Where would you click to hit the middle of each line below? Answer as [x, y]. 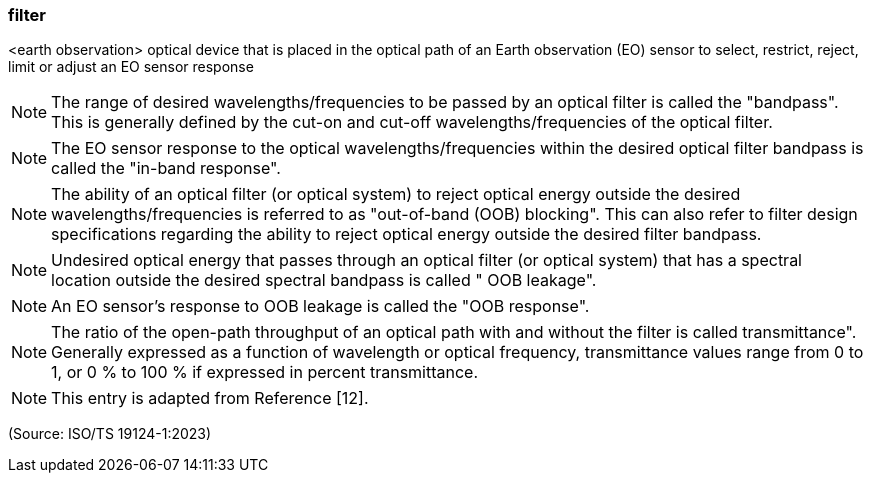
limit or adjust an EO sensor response [131, 67]
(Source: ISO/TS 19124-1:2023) [110, 434]
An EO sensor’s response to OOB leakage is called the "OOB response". [320, 306]
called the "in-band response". [166, 168]
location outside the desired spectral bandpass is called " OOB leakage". [324, 280]
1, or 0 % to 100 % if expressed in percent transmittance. [265, 372]
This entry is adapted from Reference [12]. [210, 398]
